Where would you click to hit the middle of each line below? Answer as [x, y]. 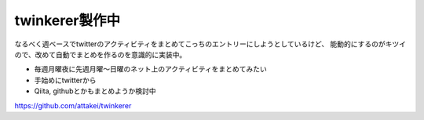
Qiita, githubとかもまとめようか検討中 [95, 91]
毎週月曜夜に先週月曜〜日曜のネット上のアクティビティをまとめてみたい [150, 69]
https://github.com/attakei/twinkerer [73, 105]
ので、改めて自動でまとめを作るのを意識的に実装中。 [101, 54]
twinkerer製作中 [68, 20]
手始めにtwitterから [66, 80]
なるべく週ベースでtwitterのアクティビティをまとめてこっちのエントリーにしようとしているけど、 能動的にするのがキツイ [210, 44]
